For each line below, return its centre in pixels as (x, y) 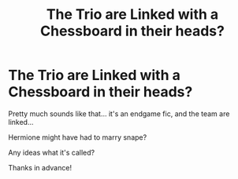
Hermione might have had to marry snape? (78, 137)
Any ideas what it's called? (52, 152)
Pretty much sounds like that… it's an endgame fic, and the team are (119, 113)
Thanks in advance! (40, 167)
